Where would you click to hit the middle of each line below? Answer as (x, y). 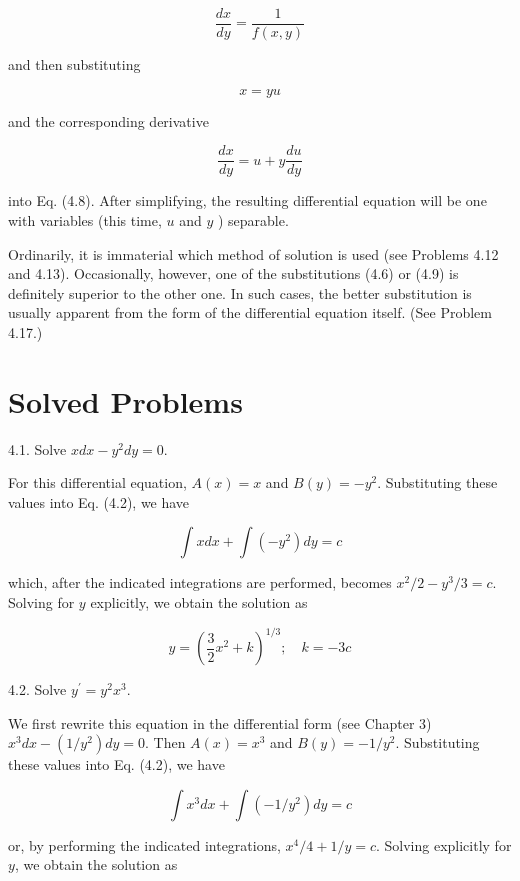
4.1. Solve (37, 448)
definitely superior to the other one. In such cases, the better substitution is (240, 292)
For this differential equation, (97, 482)
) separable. (253, 219)
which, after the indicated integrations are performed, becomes (200, 582)
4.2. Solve (37, 689)
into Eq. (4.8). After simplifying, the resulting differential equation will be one (247, 200)
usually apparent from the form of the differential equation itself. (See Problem (250, 312)
